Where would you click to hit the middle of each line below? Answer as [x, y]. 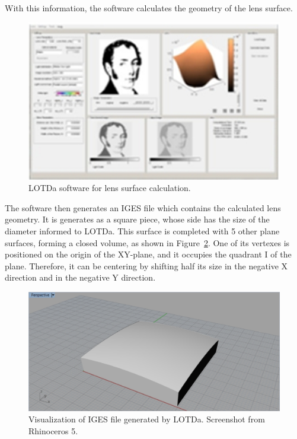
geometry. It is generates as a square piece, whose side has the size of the [137, 219]
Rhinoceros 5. [53, 430]
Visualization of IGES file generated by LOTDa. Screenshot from [147, 419]
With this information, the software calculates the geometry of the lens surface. [149, 8]
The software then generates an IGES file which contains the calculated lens [143, 207]
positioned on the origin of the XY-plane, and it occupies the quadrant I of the [148, 254]
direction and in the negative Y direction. [80, 277]
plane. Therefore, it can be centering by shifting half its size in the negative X [146, 265]
